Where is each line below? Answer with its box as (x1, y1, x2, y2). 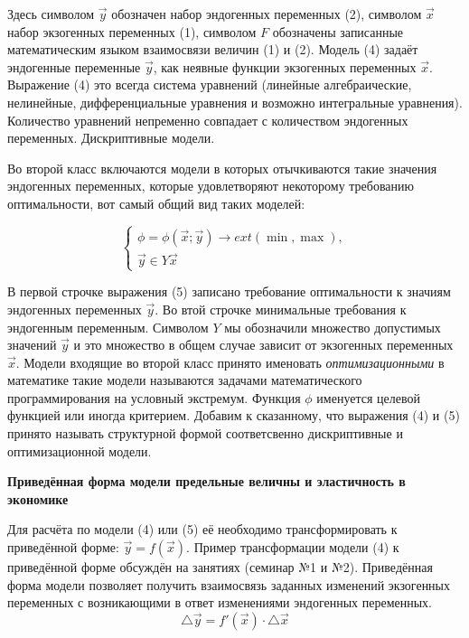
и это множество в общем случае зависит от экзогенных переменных (73, 335, 454, 354)
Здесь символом (7, 5, 95, 23)
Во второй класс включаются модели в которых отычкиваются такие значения (7, 158, 437, 177)
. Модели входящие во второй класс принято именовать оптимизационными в (15, 352, 445, 371)
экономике (7, 489, 69, 508)
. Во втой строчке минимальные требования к (155, 299, 407, 318)
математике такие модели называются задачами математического (7, 371, 362, 389)
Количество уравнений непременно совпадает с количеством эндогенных (7, 110, 408, 129)
